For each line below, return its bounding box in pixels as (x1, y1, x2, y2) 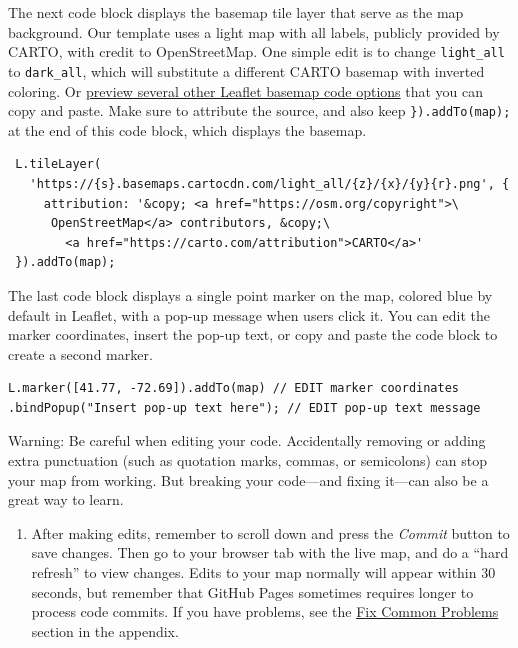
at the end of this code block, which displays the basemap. (8, 119, 367, 140)
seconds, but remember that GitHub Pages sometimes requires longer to (31, 581, 474, 602)
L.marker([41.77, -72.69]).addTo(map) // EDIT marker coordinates (8, 381, 460, 396)
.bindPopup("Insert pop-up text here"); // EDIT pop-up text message (8, 400, 481, 415)
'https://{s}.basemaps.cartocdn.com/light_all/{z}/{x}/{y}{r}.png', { (29, 176, 510, 191)
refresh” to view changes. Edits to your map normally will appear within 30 (31, 562, 496, 583)
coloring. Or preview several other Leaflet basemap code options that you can (8, 80, 484, 101)
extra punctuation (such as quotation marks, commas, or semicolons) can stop (8, 450, 487, 471)
